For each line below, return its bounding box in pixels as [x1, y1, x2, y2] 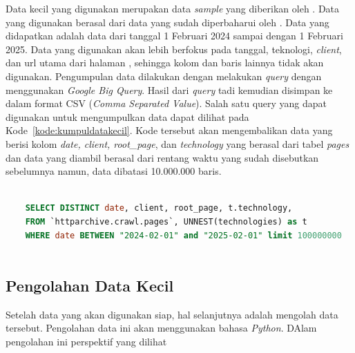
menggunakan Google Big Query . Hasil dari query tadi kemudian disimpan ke [6, 82, 333, 97]
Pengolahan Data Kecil [6, 275, 174, 296]
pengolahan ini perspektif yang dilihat [6, 334, 167, 349]
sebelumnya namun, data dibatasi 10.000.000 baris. [6, 164, 222, 178]
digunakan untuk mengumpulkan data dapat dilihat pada [6, 109, 249, 124]
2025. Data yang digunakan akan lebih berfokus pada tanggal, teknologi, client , [6, 41, 342, 56]
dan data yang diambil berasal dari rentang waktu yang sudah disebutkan [6, 150, 319, 164]
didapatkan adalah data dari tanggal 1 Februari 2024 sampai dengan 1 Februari [6, 28, 343, 43]
